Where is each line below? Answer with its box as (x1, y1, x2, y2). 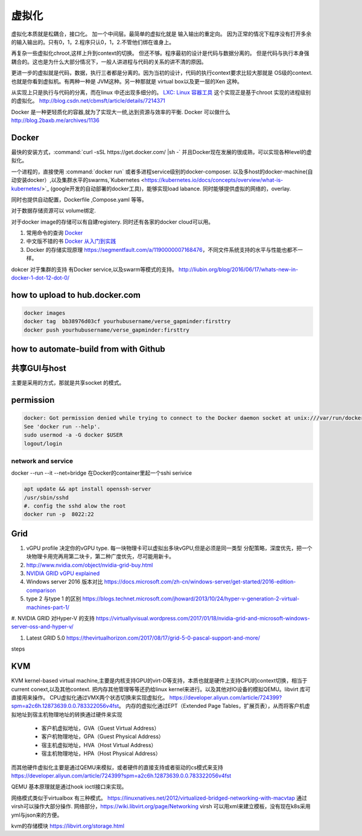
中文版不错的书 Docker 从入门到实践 (26, 237, 116, 245)
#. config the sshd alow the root (24, 503, 126, 510)
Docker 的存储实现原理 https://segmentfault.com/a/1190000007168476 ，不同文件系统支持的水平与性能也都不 (26, 246, 298, 253)
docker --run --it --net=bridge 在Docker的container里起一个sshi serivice (11, 469, 192, 477)
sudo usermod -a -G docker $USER (24, 432, 123, 439)
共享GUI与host (11, 363, 66, 374)
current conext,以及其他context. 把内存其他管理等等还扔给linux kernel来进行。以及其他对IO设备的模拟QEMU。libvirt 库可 (11, 686, 311, 693)
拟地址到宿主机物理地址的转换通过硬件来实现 (11, 710, 122, 718)
